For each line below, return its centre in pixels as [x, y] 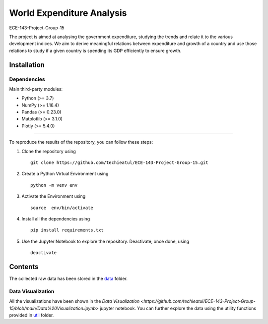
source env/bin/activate [62, 208]
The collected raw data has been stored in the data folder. [68, 279]
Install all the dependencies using [56, 218]
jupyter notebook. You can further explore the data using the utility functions [178, 308]
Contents [24, 267]
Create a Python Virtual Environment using [65, 174]
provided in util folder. [32, 315]
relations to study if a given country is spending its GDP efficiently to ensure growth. [95, 51]
